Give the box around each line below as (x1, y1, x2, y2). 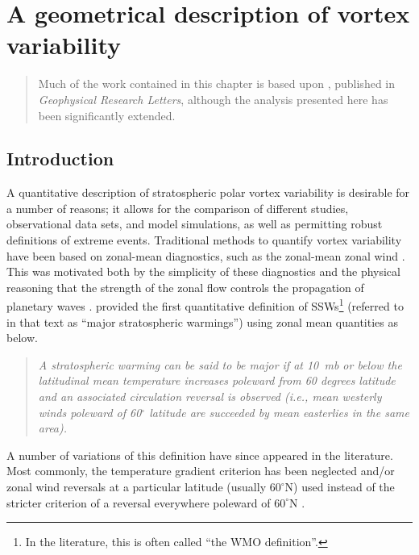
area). (38, 419, 68, 436)
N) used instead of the (284, 478, 395, 495)
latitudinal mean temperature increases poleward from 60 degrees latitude (38, 372, 396, 389)
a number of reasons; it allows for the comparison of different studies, (6, 199, 349, 216)
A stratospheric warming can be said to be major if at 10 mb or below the (38, 356, 402, 373)
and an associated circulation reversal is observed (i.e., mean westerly (38, 388, 382, 405)
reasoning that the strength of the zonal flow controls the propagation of (6, 278, 364, 295)
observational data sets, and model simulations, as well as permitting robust (6, 215, 383, 232)
